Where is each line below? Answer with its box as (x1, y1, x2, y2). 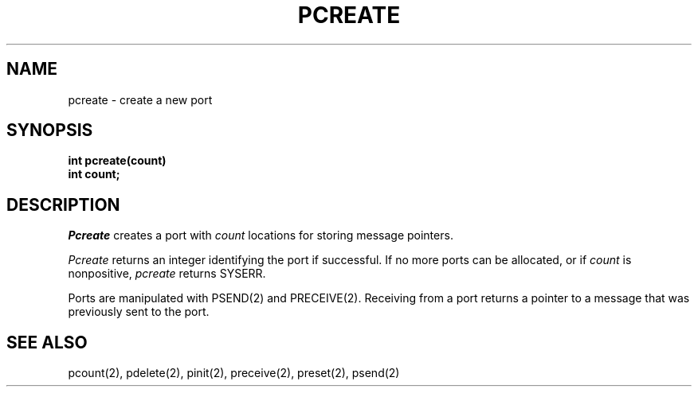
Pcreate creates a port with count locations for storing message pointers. (68, 228, 453, 243)
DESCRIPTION (6, 194, 120, 215)
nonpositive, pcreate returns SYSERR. (68, 267, 266, 281)
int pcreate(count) (68, 154, 167, 168)
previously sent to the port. (68, 305, 210, 319)
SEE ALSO (6, 332, 88, 352)
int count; (68, 167, 120, 181)
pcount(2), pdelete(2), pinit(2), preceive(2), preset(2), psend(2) (68, 366, 400, 380)
